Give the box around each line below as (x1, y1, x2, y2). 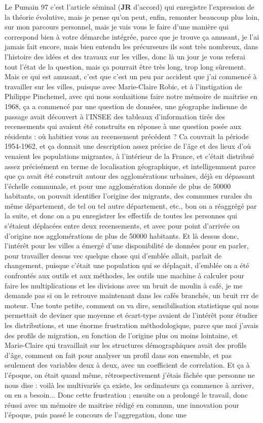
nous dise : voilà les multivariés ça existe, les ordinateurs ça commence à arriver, (5, 379, 254, 390)
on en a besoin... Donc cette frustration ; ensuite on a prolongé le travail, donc (5, 389, 248, 400)
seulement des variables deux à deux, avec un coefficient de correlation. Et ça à (5, 360, 250, 370)
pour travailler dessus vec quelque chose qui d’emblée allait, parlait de (5, 250, 222, 261)
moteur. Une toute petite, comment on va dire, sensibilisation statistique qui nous (5, 300, 259, 310)
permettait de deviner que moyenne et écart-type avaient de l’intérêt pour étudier (5, 310, 258, 320)
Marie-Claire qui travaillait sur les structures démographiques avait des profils (5, 340, 247, 350)
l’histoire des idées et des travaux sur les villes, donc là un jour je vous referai (5, 51, 245, 61)
